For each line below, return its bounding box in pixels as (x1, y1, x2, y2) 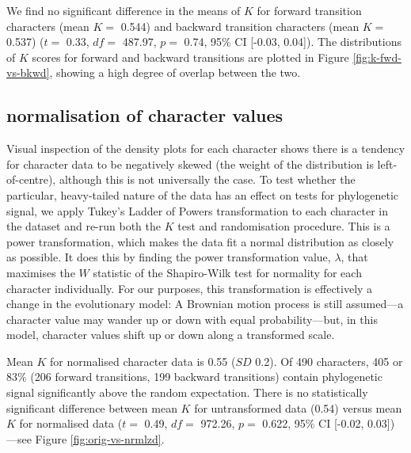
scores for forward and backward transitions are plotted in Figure (32, 48, 349, 65)
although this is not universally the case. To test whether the (59, 171, 356, 188)
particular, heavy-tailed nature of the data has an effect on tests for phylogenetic (6, 186, 399, 203)
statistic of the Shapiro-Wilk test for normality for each (93, 264, 362, 280)
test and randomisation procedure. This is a (177, 218, 390, 234)
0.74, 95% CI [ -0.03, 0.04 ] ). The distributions (184, 33, 401, 50)
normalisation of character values (6, 103, 284, 128)
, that (341, 249, 368, 265)
